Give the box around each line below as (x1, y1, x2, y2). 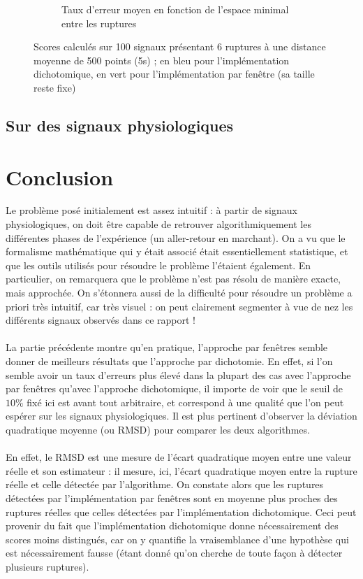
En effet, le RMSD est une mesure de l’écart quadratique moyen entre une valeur (6, 450, 352, 464)
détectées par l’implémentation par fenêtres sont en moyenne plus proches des (6, 490, 338, 505)
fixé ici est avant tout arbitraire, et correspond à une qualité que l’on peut (27, 394, 344, 409)
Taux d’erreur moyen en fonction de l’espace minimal (61, 2, 289, 16)
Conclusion (6, 162, 114, 191)
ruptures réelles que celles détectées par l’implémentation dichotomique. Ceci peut (6, 504, 357, 519)
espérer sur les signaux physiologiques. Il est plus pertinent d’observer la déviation (6, 408, 357, 423)
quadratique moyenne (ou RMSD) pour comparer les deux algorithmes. (6, 422, 310, 436)
